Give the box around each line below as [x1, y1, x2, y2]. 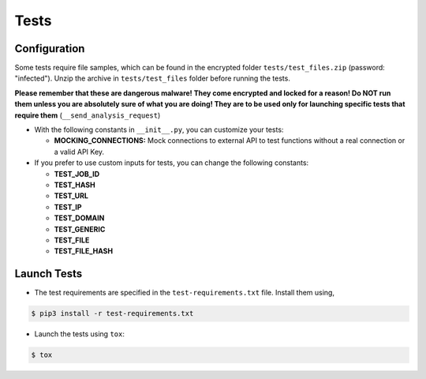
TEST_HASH [54, 180, 95, 189]
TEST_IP [54, 202, 82, 212]
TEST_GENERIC [54, 224, 106, 234]
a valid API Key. [54, 147, 105, 156]
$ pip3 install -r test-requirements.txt [31, 309, 194, 318]
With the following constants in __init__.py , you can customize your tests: [34, 125, 284, 134]
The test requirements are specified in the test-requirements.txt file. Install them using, [34, 288, 335, 298]
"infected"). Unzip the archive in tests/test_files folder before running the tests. [14, 73, 291, 83]
